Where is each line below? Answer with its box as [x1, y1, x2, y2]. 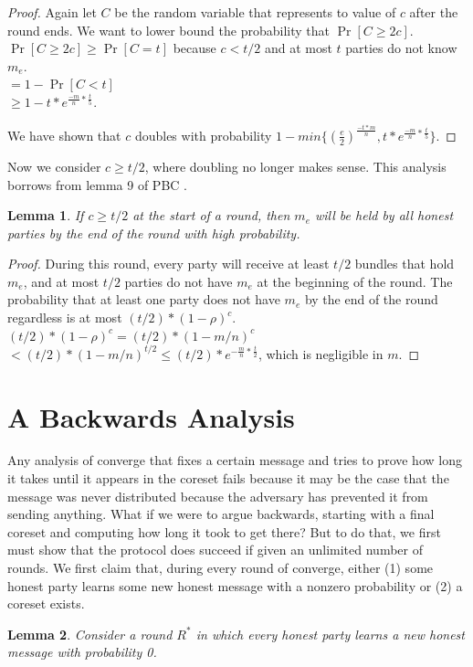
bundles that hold [354, 254, 455, 273]
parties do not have [124, 271, 233, 291]
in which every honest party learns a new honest [195, 624, 465, 643]
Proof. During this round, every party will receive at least [7, 254, 330, 273]
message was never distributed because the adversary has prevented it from [7, 486, 428, 505]
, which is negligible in [258, 344, 384, 363]
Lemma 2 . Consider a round [7, 624, 173, 643]
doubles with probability [134, 125, 272, 144]
